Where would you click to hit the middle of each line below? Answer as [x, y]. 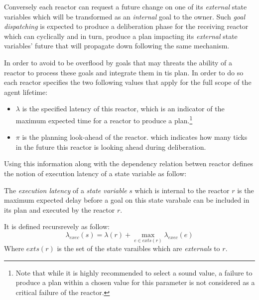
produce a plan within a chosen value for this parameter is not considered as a [135, 282]
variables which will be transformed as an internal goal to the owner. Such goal [125, 16]
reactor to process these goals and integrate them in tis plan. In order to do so [124, 72]
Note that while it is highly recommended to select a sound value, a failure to [134, 272]
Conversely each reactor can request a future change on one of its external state [126, 6]
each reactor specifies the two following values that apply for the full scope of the [128, 82]
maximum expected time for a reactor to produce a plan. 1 [104, 119]
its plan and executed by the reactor [60, 209]
